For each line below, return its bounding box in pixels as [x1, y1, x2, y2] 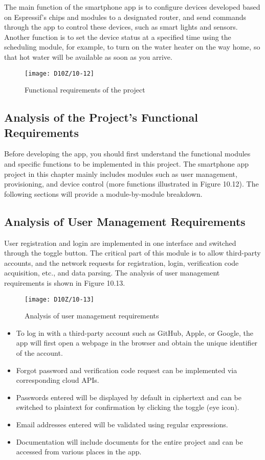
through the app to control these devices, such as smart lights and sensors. [4, 21, 238, 32]
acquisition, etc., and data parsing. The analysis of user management [4, 267, 220, 278]
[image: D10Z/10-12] [25, 70, 95, 77]
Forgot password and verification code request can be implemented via [16, 364, 237, 375]
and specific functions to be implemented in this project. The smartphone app [4, 158, 249, 169]
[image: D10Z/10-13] [25, 295, 95, 303]
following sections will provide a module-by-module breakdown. [4, 188, 203, 199]
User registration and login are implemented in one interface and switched [4, 237, 236, 248]
